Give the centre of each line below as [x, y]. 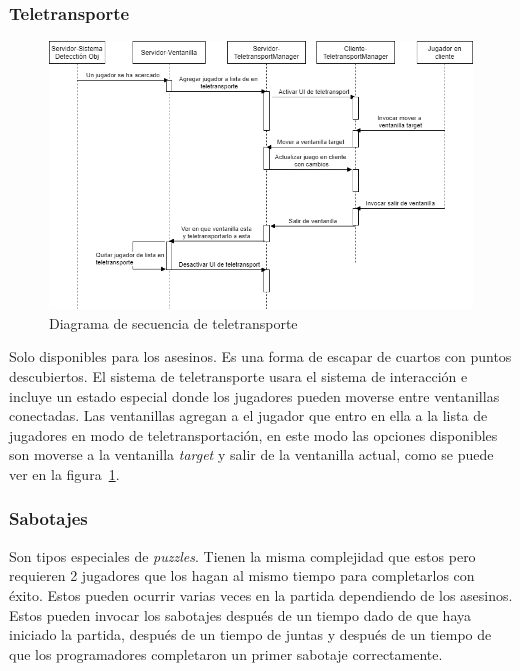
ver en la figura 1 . [64, 473]
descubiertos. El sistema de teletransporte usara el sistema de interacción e [238, 375]
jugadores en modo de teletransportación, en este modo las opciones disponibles [253, 434]
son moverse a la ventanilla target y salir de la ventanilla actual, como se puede [251, 454]
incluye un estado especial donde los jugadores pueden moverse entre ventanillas [254, 395]
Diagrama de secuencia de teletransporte [173, 322]
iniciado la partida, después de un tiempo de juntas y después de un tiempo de [250, 634]
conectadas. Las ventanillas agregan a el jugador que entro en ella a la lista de [248, 415]
